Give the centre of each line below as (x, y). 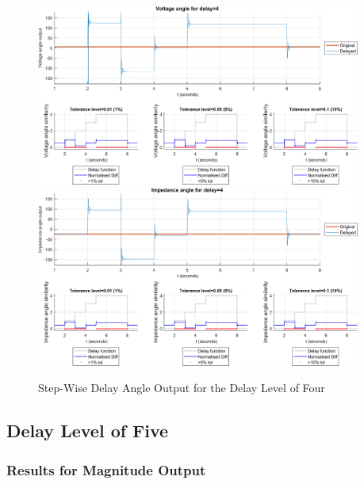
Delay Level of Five (88, 431)
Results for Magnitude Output (106, 469)
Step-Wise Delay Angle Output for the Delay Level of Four (182, 388)
